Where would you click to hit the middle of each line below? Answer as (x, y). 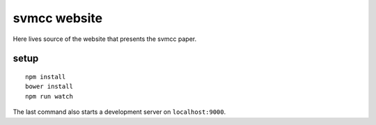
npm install (46, 77)
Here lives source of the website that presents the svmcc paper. (105, 39)
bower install (49, 86)
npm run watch (49, 96)
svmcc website (58, 18)
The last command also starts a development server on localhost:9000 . (119, 112)
